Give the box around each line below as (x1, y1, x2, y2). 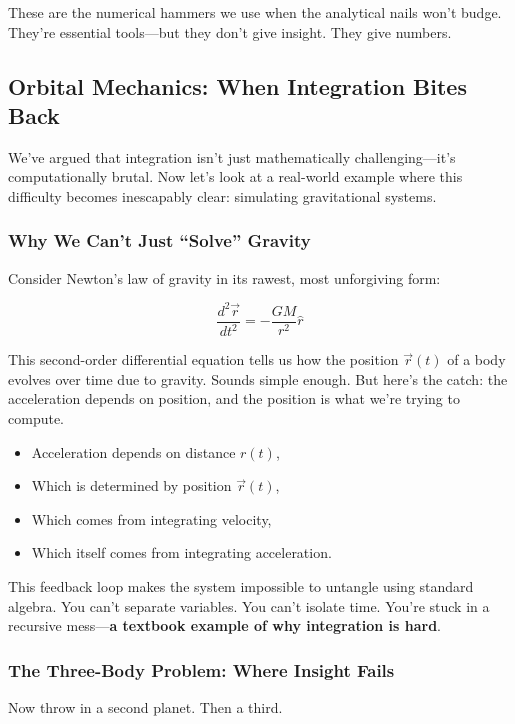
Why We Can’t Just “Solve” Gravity (8, 228, 311, 253)
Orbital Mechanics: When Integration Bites (8, 70, 467, 101)
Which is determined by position (31, 475, 232, 496)
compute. (8, 408, 64, 429)
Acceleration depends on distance (31, 441, 236, 462)
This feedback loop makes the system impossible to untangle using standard (8, 576, 474, 597)
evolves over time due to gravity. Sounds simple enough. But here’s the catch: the (8, 368, 508, 389)
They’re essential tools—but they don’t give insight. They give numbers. (8, 21, 452, 42)
